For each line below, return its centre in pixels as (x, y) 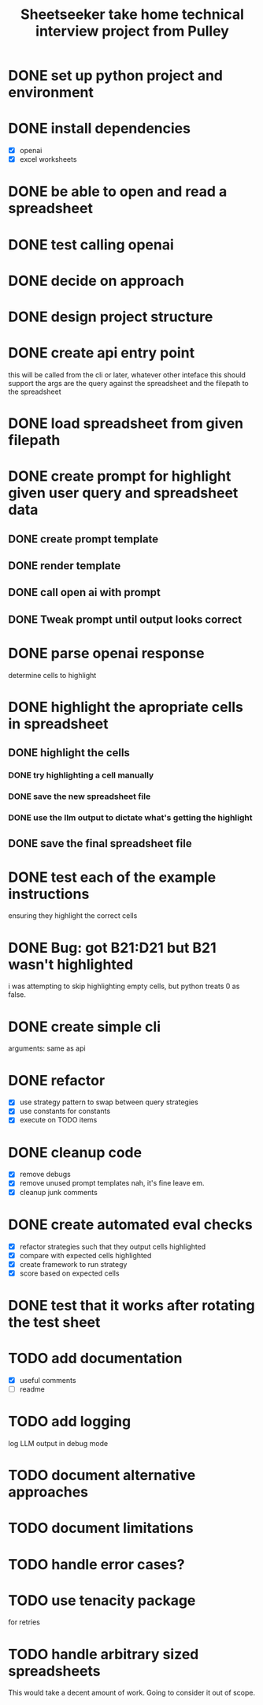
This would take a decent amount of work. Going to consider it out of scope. (132, 1693)
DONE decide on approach (96, 281)
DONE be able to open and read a (118, 192)
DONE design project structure (111, 317)
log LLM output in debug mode (58, 1443)
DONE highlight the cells (69, 753)
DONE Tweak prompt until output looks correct (125, 619)
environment (51, 93)
